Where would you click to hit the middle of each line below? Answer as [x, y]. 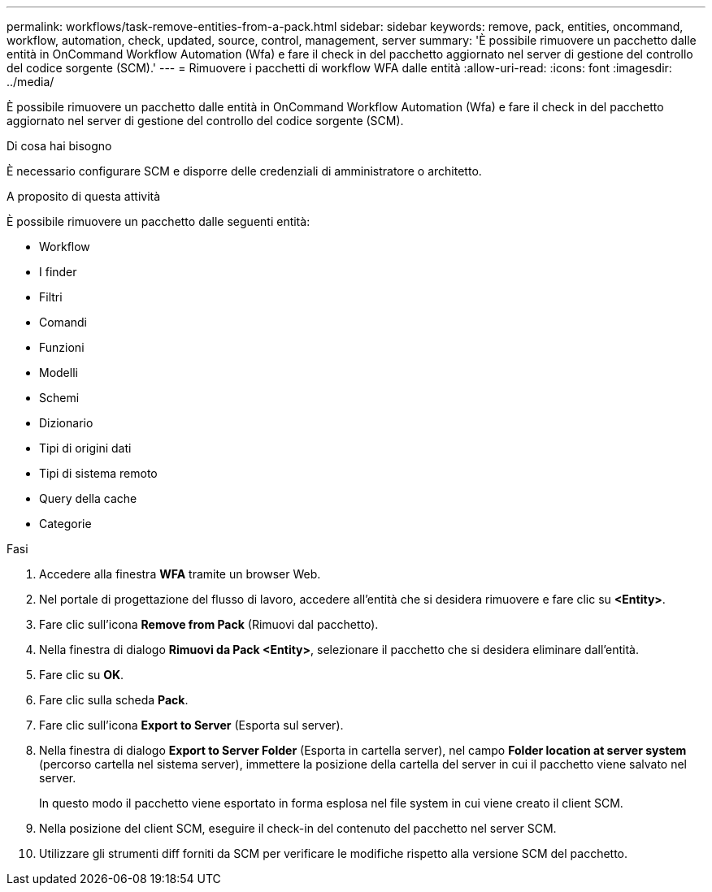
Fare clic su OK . [82, 675]
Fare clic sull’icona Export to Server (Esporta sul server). [191, 725]
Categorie [65, 524]
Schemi [59, 398]
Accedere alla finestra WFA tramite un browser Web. [180, 574]
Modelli [59, 372]
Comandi [63, 322]
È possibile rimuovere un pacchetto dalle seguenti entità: [158, 221]
